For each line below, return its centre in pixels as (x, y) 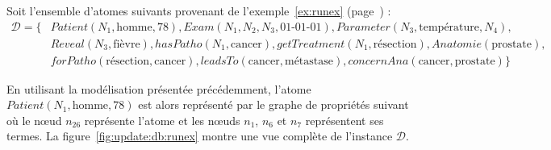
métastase (309, 61)
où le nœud (34, 120)
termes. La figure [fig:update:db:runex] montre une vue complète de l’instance (200, 136)
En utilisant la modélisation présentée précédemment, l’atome (159, 88)
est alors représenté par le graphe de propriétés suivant (273, 104)
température (449, 27)
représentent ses (344, 120)
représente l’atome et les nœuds (162, 120)
